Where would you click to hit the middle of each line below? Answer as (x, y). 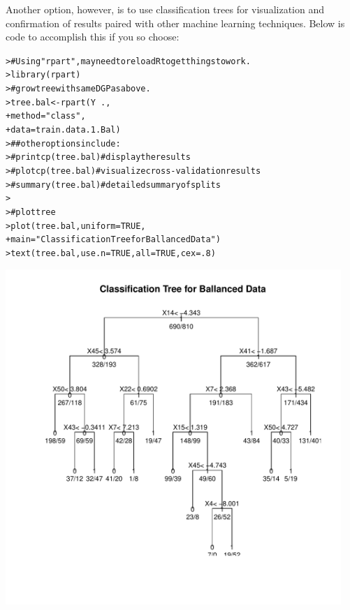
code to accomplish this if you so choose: (93, 37)
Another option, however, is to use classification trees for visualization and (165, 9)
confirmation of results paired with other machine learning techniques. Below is (175, 23)
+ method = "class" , (46, 116)
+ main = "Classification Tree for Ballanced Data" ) (113, 240)
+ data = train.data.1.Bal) (63, 130)
